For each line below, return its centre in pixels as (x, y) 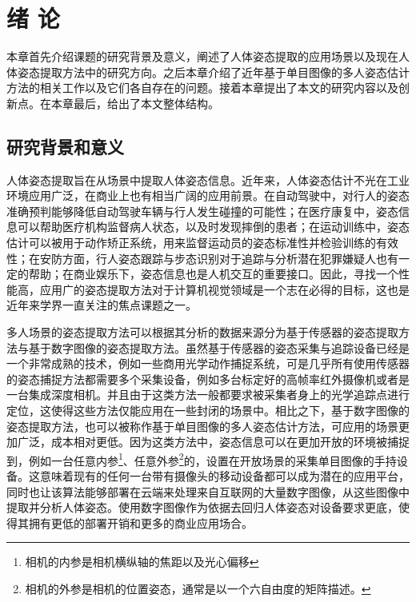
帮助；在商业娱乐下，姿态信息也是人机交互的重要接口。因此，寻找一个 (213, 274)
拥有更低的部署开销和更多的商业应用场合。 (140, 522)
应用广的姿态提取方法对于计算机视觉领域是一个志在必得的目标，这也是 (224, 289)
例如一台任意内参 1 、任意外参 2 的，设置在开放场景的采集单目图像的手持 (212, 459)
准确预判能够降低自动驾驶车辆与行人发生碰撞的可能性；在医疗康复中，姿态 (202, 211)
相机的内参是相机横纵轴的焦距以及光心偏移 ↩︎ (142, 562)
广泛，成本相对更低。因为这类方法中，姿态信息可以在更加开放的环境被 (202, 442)
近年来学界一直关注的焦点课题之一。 (102, 305)
